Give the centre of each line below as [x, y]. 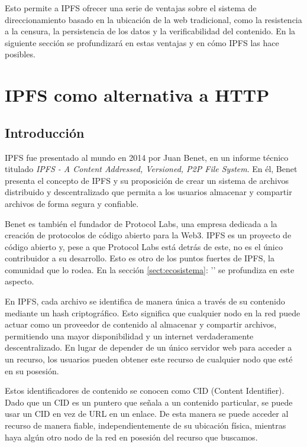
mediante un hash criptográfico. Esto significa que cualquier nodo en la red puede [153, 312]
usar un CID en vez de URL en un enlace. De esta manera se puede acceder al [147, 414]
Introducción [45, 132]
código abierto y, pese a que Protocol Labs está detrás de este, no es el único [144, 246]
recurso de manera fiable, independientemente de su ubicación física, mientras [146, 425]
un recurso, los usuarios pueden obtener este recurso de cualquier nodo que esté [149, 359]
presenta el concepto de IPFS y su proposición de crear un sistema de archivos [147, 180]
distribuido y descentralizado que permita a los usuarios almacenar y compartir [148, 192]
